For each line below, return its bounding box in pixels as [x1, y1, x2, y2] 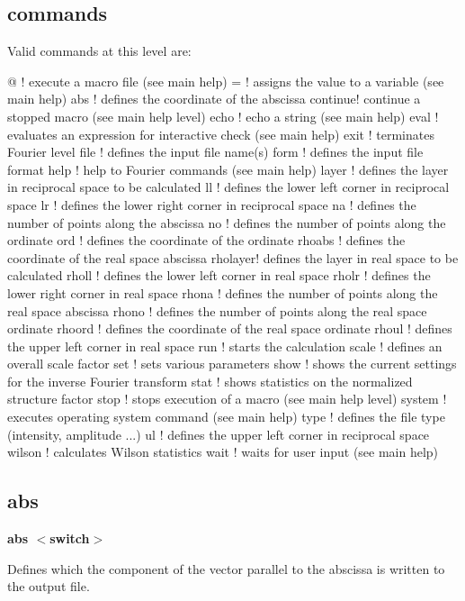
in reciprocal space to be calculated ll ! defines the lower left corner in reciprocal [7, 178, 450, 196]
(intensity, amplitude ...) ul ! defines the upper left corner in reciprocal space [7, 424, 430, 443]
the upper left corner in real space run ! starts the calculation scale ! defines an [7, 336, 443, 355]
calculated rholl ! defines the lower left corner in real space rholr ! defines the [7, 266, 431, 285]
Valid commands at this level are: [7, 41, 192, 60]
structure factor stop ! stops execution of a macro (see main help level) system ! [7, 389, 447, 408]
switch [49, 529, 90, 548]
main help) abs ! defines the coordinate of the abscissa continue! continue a [7, 89, 421, 108]
